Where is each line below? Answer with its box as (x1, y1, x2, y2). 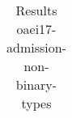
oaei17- (16, 19, 57, 38)
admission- (6, 38, 66, 57)
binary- (15, 75, 57, 94)
